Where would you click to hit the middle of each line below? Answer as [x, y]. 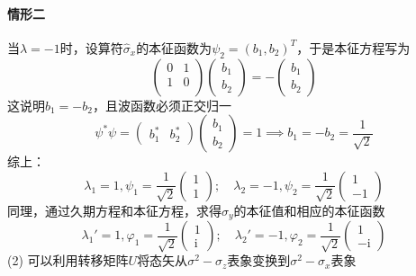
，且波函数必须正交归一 [162, 105]
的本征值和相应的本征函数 [309, 210]
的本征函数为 [174, 47]
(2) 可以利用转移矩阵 [68, 260]
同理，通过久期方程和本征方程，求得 [114, 210]
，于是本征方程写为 [353, 47]
